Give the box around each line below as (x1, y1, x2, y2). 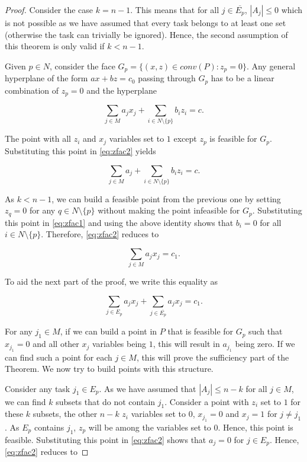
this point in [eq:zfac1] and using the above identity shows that (5, 216, 234, 228)
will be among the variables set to (88, 420, 211, 433)
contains (34, 420, 64, 433)
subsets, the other (33, 407, 98, 420)
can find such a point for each (5, 351, 112, 363)
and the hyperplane (86, 84, 157, 96)
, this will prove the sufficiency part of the (136, 351, 289, 363)
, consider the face (49, 59, 115, 72)
